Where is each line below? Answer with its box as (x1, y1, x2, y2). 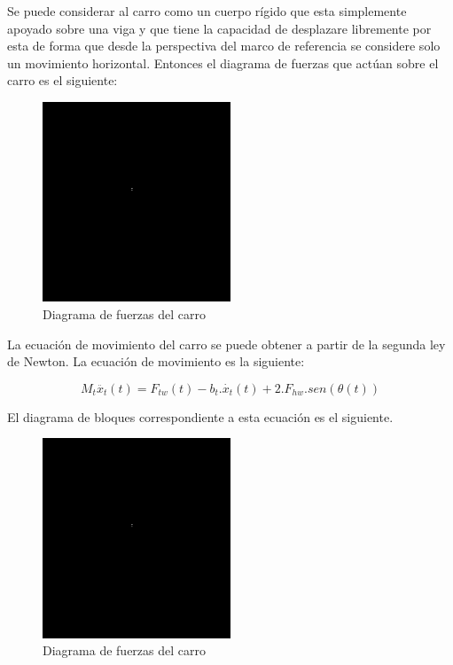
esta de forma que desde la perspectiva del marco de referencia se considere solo (7, 36, 441, 55)
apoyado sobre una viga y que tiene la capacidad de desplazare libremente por (7, 19, 432, 37)
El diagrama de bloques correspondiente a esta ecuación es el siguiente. (7, 407, 394, 426)
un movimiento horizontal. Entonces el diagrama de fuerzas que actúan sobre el (7, 53, 439, 72)
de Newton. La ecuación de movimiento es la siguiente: (7, 352, 305, 371)
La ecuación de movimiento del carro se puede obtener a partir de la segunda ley (7, 334, 446, 353)
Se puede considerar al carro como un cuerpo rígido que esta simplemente (7, 2, 407, 20)
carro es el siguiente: (7, 71, 118, 90)
